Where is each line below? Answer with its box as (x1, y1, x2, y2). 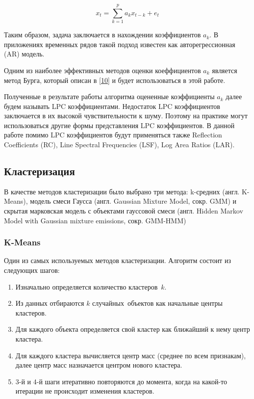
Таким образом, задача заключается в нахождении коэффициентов (4, 29, 201, 40)
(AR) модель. (4, 49, 45, 59)
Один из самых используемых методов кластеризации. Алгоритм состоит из (4, 255, 231, 266)
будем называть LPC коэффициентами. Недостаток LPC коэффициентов (4, 101, 220, 111)
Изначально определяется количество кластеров (15, 281, 158, 292)
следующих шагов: (4, 265, 60, 275)
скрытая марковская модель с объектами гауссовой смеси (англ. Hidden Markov (4, 206, 243, 216)
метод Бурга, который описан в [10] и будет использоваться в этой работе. (4, 75, 226, 85)
